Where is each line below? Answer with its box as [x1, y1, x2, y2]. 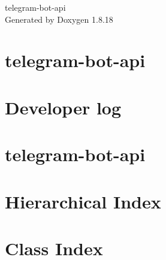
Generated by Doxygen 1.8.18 [5, 13, 113, 25]
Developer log [5, 95, 122, 119]
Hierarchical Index [5, 189, 161, 213]
